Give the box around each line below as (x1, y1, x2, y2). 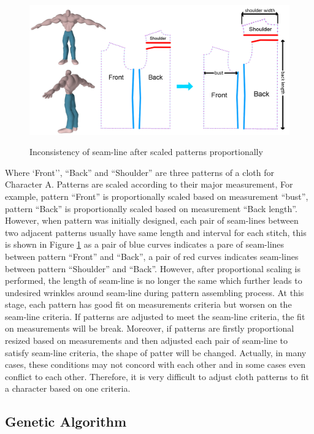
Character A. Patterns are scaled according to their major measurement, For (5, 178, 293, 191)
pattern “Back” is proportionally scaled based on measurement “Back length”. (5, 202, 297, 215)
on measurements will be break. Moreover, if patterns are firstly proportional (5, 322, 294, 335)
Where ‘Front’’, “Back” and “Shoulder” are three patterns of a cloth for (5, 166, 275, 178)
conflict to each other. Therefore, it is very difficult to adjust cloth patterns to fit (5, 370, 309, 383)
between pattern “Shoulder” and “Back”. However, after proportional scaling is (5, 262, 301, 275)
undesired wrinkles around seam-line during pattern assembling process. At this (5, 286, 304, 299)
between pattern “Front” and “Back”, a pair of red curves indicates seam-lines (5, 249, 299, 262)
